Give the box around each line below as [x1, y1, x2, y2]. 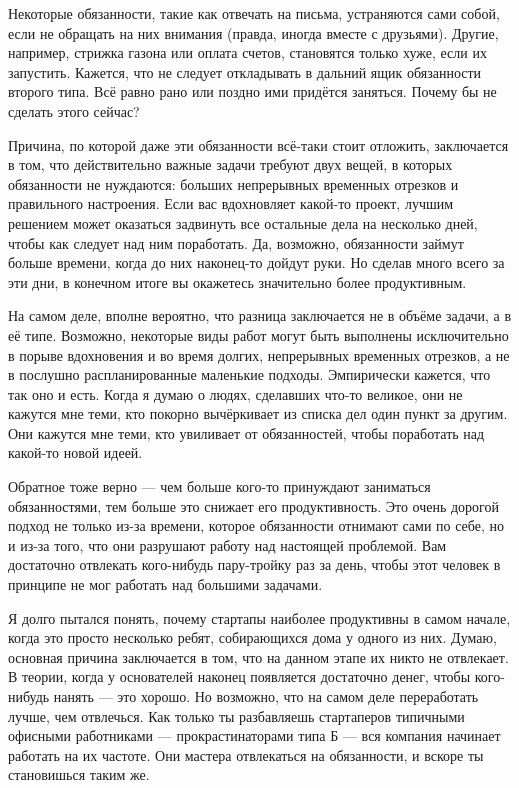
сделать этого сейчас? [8, 100, 140, 121]
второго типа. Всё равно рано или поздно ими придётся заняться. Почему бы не [8, 81, 497, 102]
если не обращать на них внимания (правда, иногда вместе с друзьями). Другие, [8, 22, 499, 43]
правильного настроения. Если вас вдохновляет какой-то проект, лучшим [8, 193, 454, 214]
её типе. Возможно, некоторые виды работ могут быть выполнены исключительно [8, 324, 509, 345]
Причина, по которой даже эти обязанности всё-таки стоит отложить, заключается [8, 134, 509, 155]
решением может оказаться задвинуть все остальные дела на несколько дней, [8, 212, 478, 233]
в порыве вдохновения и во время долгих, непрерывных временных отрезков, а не [8, 344, 510, 365]
